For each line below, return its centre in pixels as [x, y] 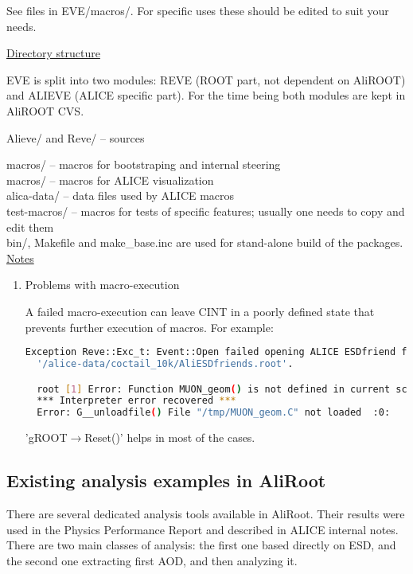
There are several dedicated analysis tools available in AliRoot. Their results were [206, 513]
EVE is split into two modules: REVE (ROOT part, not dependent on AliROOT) [206, 79]
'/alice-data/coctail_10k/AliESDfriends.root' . [165, 363]
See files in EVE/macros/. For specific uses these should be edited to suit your [198, 10]
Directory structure [53, 53]
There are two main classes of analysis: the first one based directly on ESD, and [201, 545]
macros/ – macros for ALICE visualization [110, 180]
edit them [30, 226]
